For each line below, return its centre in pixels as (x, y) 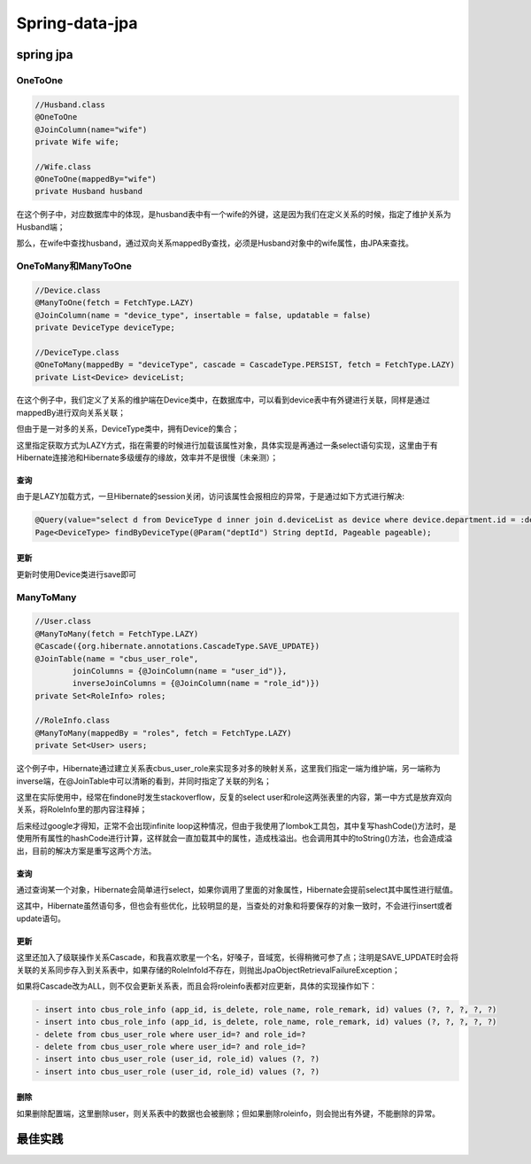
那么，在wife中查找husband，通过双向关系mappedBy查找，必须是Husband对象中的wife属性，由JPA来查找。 (215, 243)
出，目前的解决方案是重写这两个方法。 (86, 850)
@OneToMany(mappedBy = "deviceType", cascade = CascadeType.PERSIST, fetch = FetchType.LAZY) (245, 365)
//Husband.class (70, 105)
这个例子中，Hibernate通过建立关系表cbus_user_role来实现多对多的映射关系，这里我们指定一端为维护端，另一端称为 (229, 769)
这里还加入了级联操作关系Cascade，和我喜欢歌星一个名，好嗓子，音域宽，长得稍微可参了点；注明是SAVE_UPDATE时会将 (238, 957)
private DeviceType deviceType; (105, 327)
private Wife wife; (77, 141)
